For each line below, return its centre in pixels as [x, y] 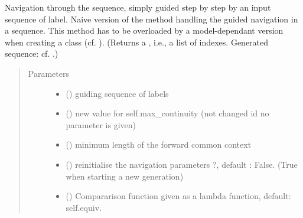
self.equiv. [84, 207]
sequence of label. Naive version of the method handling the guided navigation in [151, 19]
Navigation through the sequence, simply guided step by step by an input [138, 7]
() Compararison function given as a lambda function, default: [178, 196]
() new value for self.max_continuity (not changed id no [167, 113]
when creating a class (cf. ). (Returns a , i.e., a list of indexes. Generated [137, 42]
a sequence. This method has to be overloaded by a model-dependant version [144, 30]
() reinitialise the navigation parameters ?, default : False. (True [182, 164]
